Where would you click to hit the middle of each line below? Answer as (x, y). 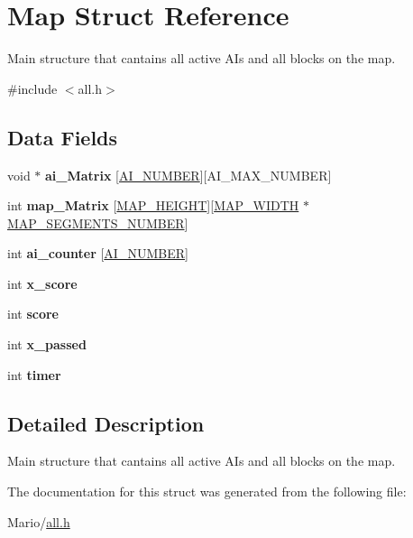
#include (32, 88)
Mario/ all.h (39, 521)
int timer (34, 374)
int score (33, 314)
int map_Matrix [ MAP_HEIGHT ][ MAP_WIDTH (153, 205)
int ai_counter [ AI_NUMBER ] (98, 253)
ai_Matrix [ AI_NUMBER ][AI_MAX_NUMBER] (188, 175)
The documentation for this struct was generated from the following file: (207, 492)
